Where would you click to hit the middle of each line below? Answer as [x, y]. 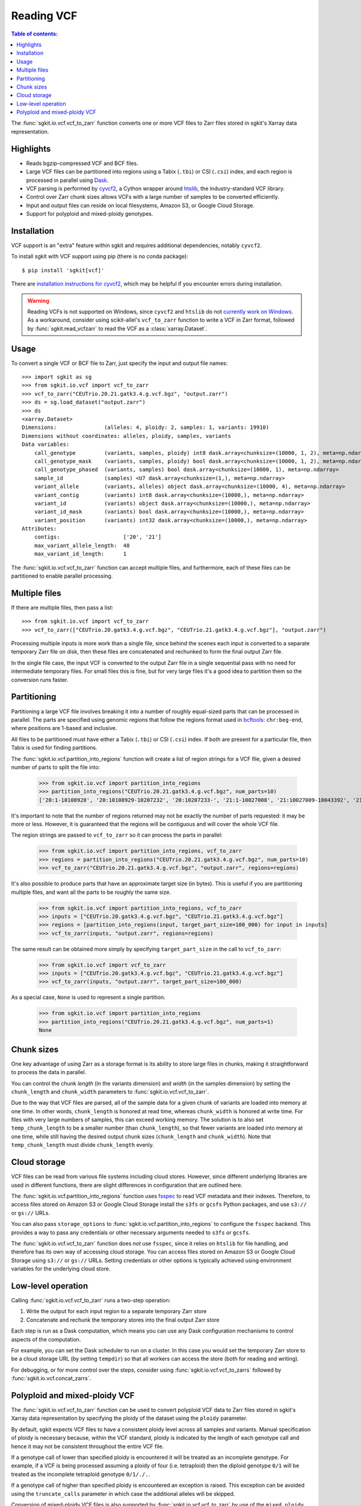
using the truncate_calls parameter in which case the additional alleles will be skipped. [123, 1493]
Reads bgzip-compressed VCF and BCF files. [82, 163]
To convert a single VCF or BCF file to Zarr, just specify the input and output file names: [119, 363]
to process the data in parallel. [49, 1072]
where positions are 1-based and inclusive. [64, 728]
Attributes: [39, 529]
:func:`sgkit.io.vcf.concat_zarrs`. [51, 1378]
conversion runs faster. [40, 680]
